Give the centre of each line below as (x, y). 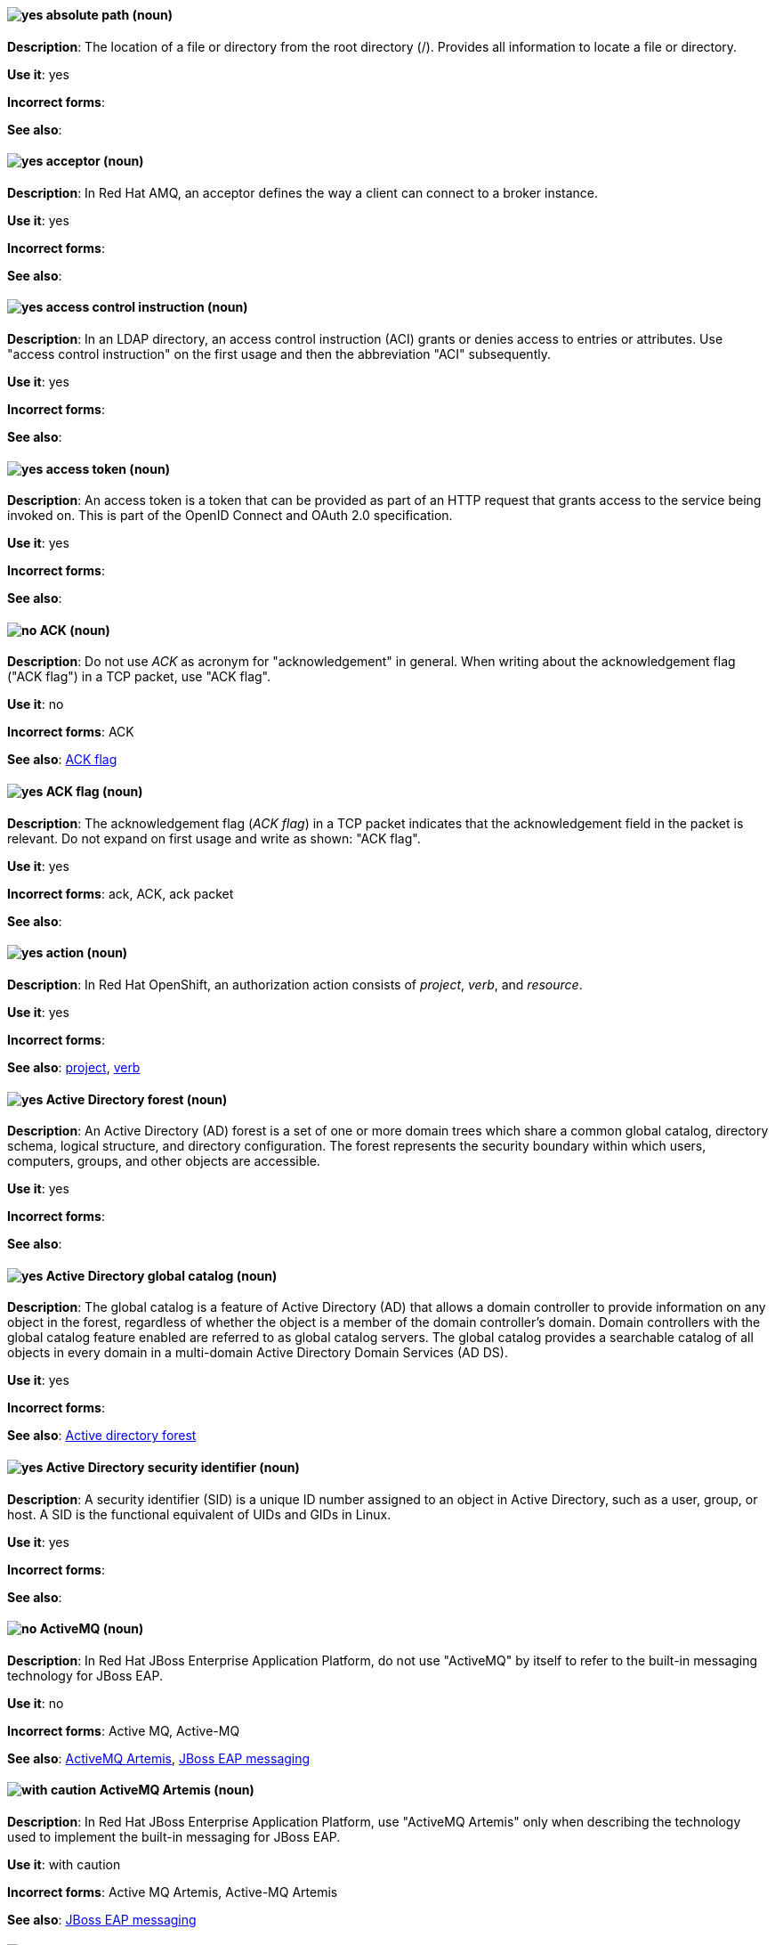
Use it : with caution (64, 1865)
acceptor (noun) (95, 161)
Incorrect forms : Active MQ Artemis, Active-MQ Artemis (173, 1892)
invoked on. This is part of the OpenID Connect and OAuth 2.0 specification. (230, 516)
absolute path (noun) (109, 15)
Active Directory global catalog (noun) (161, 1275)
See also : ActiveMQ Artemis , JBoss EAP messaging (159, 1758)
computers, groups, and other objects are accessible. (164, 1161)
